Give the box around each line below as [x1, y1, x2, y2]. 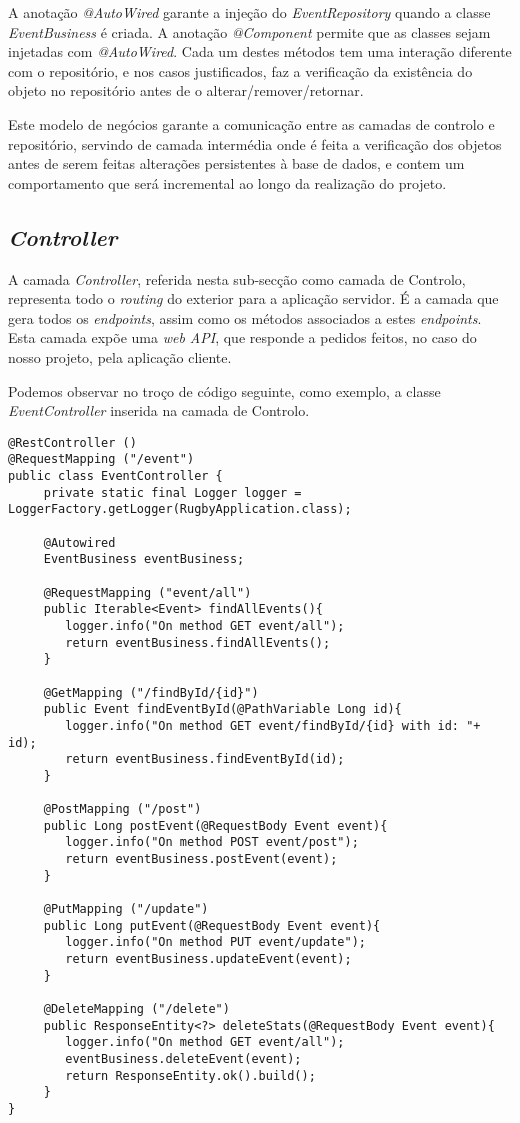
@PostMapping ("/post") [43, 802, 202, 817]
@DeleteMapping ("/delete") [43, 1002, 230, 1017]
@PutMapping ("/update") [43, 902, 209, 917]
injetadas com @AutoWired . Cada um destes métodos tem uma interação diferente [8, 41, 512, 62]
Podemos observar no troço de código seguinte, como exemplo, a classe [8, 380, 441, 401]
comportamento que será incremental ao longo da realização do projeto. [8, 172, 447, 193]
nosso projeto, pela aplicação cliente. [8, 346, 232, 367]
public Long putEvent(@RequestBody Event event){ [43, 918, 381, 933]
